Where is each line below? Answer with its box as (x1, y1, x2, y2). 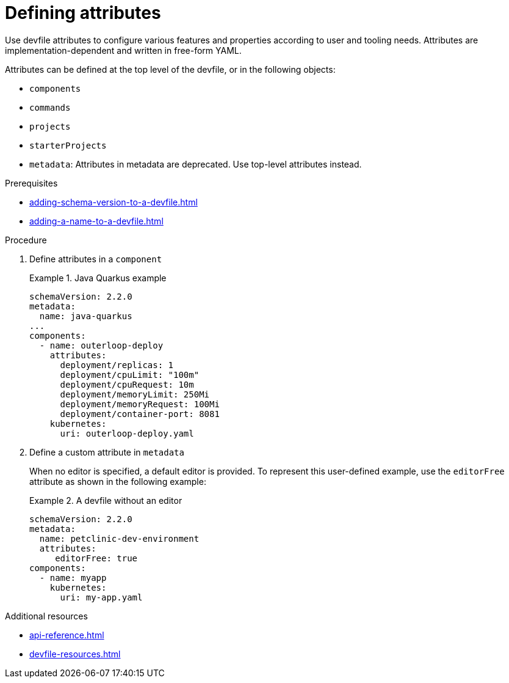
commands (29, 102, 71, 113)
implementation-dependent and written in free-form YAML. (5, 45, 242, 56)
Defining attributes (5, 2, 161, 23)
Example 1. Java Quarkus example (29, 272, 167, 283)
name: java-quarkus (39, 311, 132, 321)
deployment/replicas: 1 (60, 360, 174, 370)
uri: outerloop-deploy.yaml (60, 428, 194, 438)
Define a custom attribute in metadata (29, 446, 184, 457)
